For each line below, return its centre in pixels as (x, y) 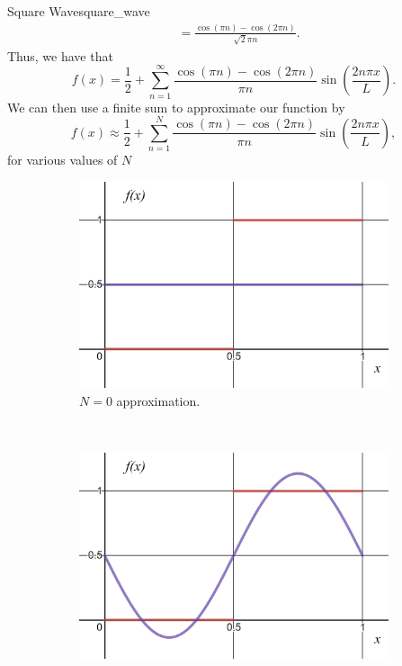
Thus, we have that (60, 55)
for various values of (63, 160)
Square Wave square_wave (79, 11)
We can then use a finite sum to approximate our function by (176, 107)
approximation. (158, 400)
